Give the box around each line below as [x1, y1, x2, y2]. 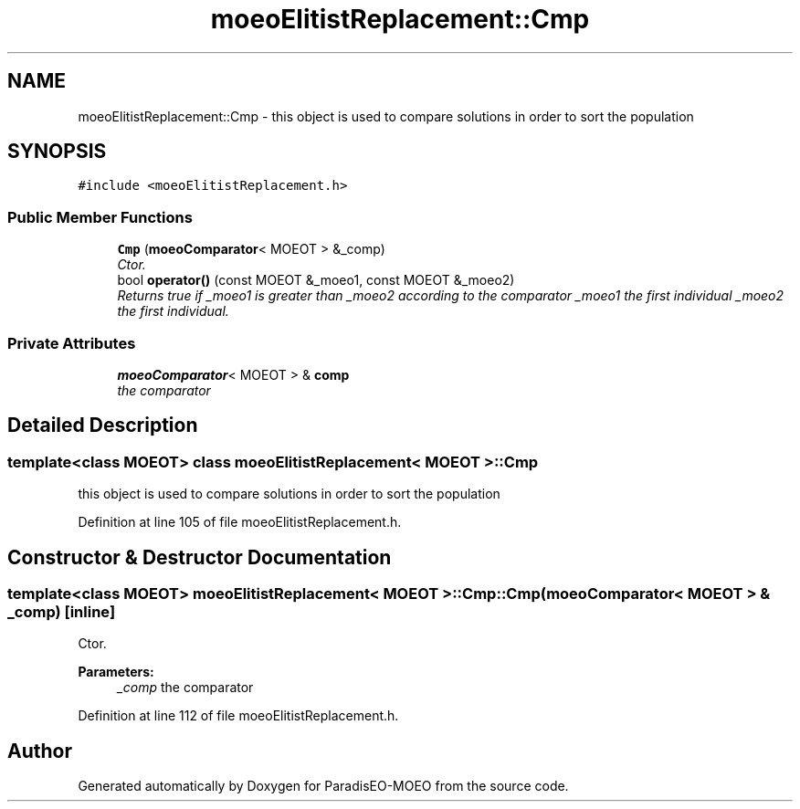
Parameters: [78, 664, 154, 680]
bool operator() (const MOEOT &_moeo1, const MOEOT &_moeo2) [117, 272, 515, 289]
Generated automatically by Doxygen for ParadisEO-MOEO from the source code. [78, 778, 569, 794]
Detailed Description [7, 414, 198, 437]
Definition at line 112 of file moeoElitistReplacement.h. [78, 708, 399, 724]
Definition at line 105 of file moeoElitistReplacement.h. [78, 514, 402, 531]
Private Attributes [7, 333, 136, 352]
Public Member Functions [7, 207, 193, 226]
